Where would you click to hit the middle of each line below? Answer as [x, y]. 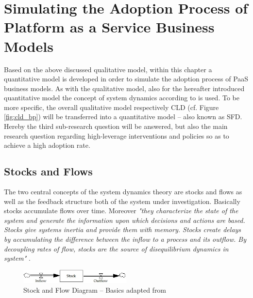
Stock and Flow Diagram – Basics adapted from [95, 290]
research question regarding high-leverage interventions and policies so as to [117, 135]
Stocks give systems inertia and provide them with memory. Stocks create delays [123, 229]
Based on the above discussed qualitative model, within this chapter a [108, 69]
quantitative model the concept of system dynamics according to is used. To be [122, 98]
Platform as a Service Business [109, 27]
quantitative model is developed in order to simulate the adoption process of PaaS [126, 79]
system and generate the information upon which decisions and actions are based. [125, 220]
